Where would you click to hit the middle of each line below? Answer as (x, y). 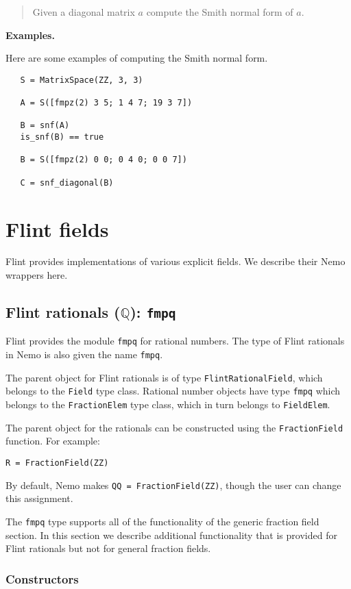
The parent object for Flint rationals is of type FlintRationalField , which (164, 377)
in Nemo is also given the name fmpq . (84, 354)
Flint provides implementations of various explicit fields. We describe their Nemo (175, 261)
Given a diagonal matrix (84, 12)
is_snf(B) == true (62, 137)
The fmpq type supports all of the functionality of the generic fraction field (162, 521)
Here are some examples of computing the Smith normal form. (137, 58)
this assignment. (39, 498)
